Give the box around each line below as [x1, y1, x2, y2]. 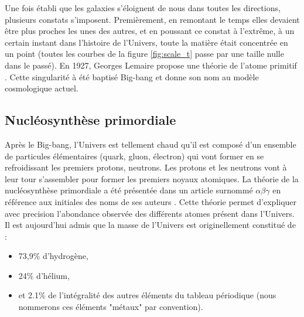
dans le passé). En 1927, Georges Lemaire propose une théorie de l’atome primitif [5, 59, 297, 71]
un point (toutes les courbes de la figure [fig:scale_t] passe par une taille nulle [5, 47, 284, 60]
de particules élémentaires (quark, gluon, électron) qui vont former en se [5, 149, 264, 162]
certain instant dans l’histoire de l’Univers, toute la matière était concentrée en [5, 36, 288, 48]
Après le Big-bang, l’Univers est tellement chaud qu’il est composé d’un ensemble [5, 138, 296, 150]
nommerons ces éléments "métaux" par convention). [18, 301, 203, 313]
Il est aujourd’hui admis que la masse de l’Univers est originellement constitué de [5, 219, 296, 231]
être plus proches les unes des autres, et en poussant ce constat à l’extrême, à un [5, 25, 295, 37]
